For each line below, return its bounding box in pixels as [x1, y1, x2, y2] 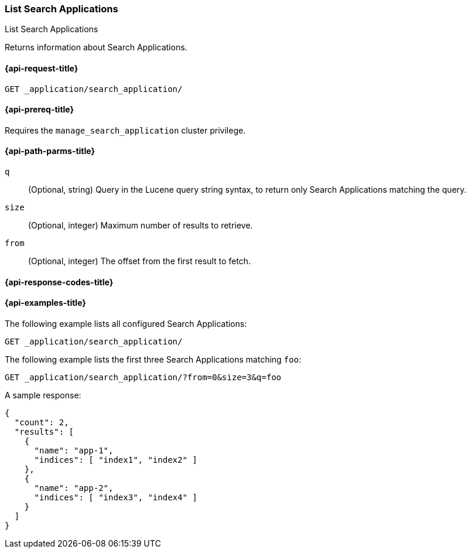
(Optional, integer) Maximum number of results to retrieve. [28, 220, 253, 231]
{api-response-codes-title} [5, 276, 114, 287]
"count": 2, [14, 417, 69, 427]
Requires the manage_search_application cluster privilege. [5, 125, 246, 135]
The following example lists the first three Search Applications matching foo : [5, 354, 301, 364]
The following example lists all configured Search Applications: [5, 318, 247, 329]
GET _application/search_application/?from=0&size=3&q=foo [5, 372, 282, 382]
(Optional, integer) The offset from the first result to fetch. [28, 256, 251, 267]
